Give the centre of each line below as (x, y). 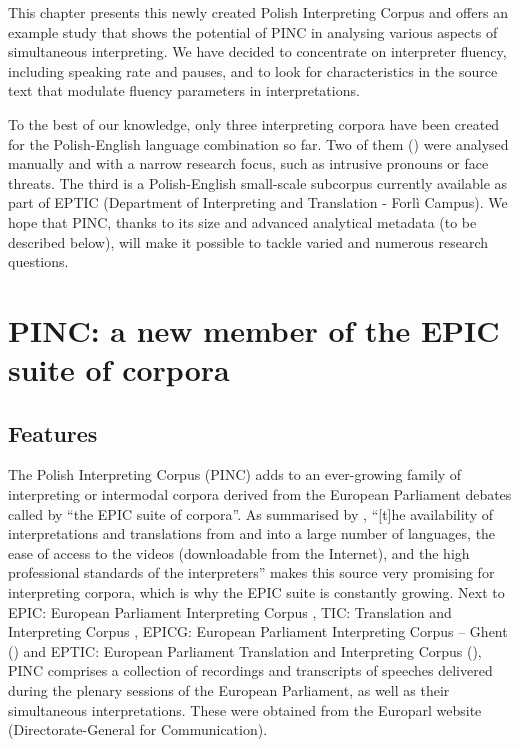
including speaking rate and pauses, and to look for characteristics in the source (253, 70)
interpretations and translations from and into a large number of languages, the (252, 533)
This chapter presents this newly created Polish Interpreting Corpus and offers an (258, 12)
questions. (38, 261)
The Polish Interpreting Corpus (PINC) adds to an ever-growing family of (235, 474)
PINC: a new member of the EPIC (254, 329)
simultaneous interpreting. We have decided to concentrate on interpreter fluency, (257, 51)
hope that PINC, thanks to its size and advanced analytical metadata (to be (242, 221)
